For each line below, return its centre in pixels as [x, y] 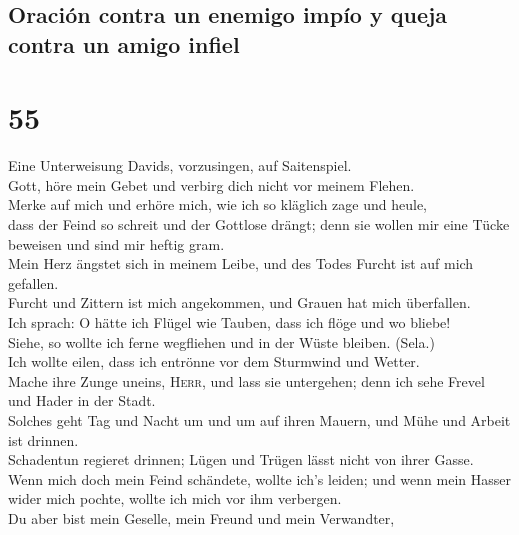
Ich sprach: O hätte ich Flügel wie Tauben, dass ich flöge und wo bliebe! [229, 322]
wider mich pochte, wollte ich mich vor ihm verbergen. [175, 498]
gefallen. [33, 282]
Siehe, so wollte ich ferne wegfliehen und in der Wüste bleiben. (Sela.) [221, 341]
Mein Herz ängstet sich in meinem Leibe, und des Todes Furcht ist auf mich [241, 263]
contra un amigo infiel [124, 43]
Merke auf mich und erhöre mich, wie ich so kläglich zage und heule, [218, 204]
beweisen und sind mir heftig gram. [116, 243]
